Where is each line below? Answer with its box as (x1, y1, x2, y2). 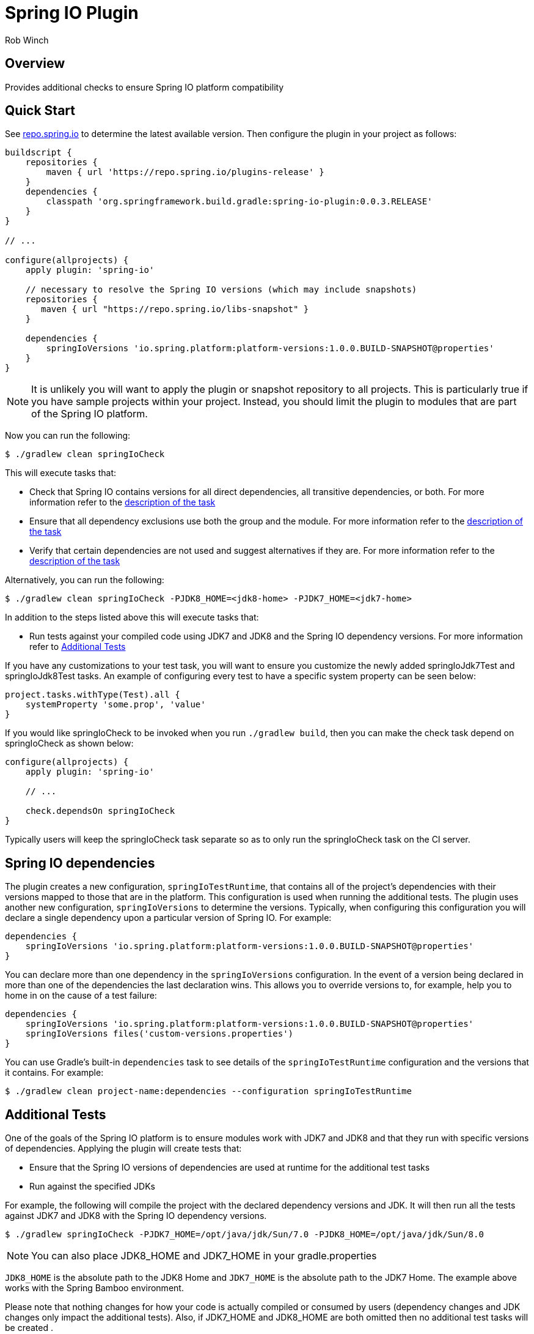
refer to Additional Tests (29, 641, 126, 652)
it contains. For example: (5, 1067, 104, 1078)
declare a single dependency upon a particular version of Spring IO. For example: (5, 912, 332, 923)
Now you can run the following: (5, 430, 131, 441)
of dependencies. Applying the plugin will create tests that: (5, 1143, 242, 1154)
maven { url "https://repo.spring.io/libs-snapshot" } (41, 304, 309, 315)
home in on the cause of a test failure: (5, 990, 157, 1001)
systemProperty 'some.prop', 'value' (25, 699, 206, 710)
